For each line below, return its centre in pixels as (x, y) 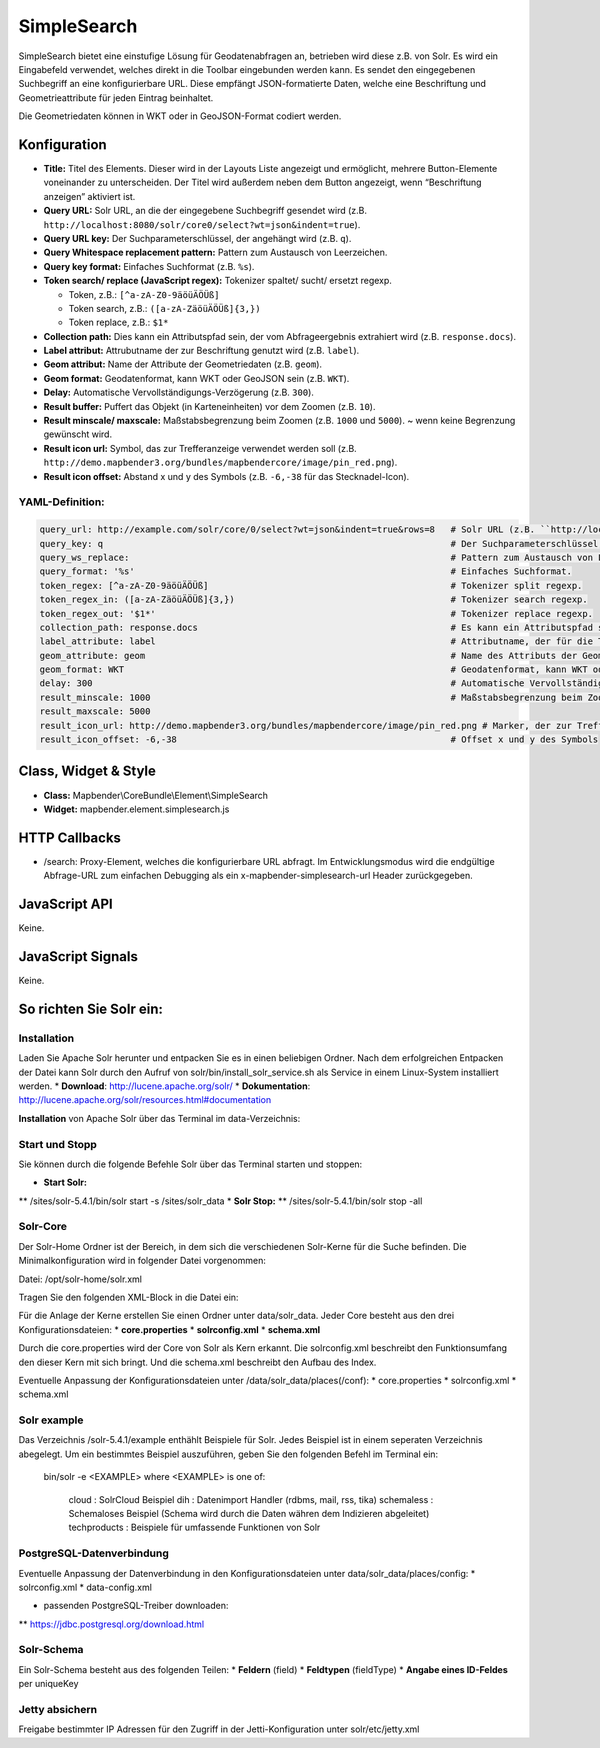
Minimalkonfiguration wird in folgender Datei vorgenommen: (142, 1261)
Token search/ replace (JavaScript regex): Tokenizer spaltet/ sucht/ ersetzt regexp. (217, 281)
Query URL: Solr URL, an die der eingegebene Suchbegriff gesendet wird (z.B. (205, 211)
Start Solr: (65, 1182)
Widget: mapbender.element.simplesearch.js (136, 809)
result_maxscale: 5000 (95, 711)
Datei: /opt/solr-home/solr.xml (80, 1279)
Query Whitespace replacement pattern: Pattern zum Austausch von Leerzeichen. (215, 252)
